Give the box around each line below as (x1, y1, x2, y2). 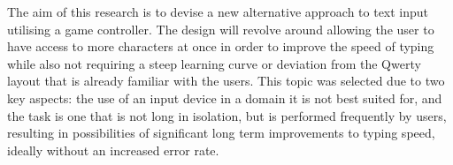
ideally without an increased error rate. (7, 140, 219, 159)
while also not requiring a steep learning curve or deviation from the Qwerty (7, 54, 421, 72)
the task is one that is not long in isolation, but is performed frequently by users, (7, 106, 447, 124)
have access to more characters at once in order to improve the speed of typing (7, 37, 434, 56)
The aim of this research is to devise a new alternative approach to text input (7, 3, 429, 20)
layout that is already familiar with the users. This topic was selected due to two (7, 71, 445, 90)
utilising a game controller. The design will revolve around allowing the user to (7, 19, 434, 38)
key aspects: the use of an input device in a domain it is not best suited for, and (7, 88, 442, 107)
